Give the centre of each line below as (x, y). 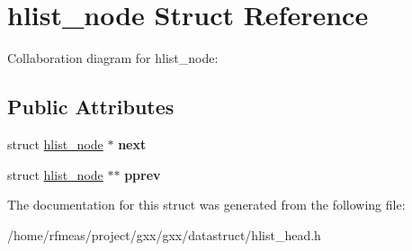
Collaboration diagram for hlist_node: (113, 58)
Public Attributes (91, 107)
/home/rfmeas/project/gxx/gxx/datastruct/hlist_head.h (164, 234)
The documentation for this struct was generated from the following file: (206, 205)
